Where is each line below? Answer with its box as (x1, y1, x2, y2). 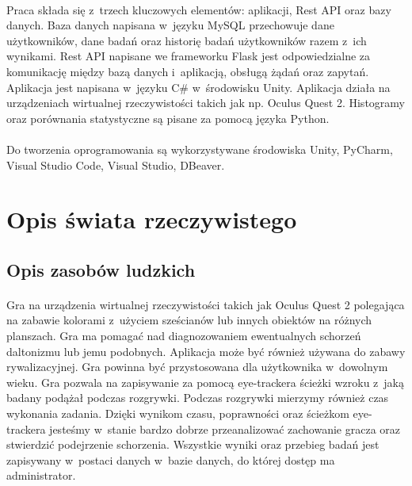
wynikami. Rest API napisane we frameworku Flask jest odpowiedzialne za (6, 48, 371, 64)
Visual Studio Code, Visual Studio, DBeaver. (6, 156, 225, 173)
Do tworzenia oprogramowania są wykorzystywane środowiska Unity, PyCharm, (6, 140, 393, 157)
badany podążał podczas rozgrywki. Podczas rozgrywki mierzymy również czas (6, 389, 389, 406)
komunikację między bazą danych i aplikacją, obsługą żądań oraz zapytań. (6, 63, 369, 79)
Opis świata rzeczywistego (6, 203, 297, 235)
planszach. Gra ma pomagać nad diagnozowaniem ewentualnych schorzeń (6, 327, 361, 344)
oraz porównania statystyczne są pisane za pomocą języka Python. (6, 109, 330, 126)
